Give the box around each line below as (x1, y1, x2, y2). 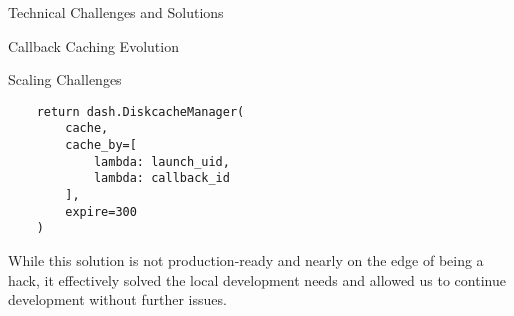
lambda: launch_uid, (93, 154, 230, 169)
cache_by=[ (65, 138, 137, 153)
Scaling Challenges (8, 69, 122, 90)
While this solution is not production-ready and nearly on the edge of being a (8, 250, 484, 271)
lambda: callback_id (93, 171, 230, 186)
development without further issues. (8, 289, 227, 310)
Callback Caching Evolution (8, 35, 179, 56)
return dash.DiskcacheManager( (36, 104, 245, 119)
